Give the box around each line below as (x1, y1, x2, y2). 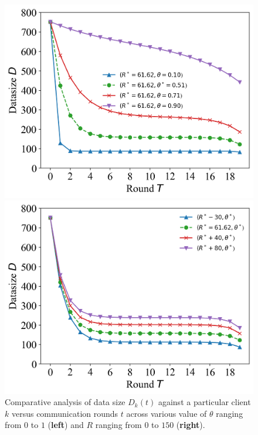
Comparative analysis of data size (5, 396, 125, 408)
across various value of (126, 407, 207, 419)
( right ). (176, 419, 205, 431)
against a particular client (158, 396, 251, 408)
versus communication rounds (11, 407, 118, 419)
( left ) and (47, 419, 84, 431)
